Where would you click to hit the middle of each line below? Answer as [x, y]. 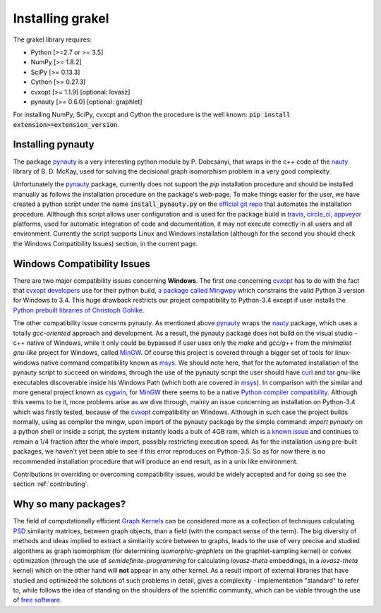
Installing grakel [61, 18]
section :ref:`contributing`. [51, 484]
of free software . [37, 600]
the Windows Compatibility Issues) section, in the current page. [105, 243]
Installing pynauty [54, 145]
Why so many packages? [69, 504]
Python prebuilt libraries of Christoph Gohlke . [79, 310]
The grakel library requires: [52, 40]
